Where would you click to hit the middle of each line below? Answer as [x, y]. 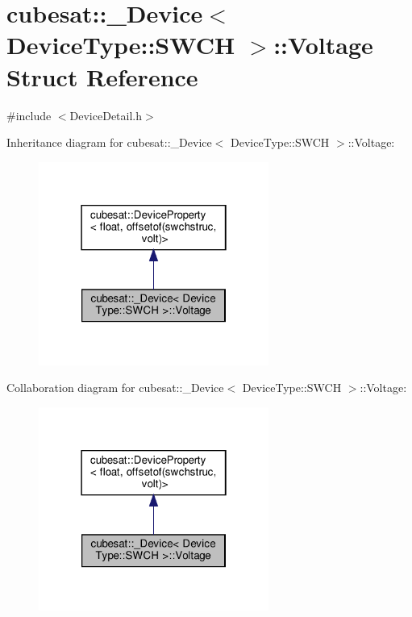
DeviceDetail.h [106, 115]
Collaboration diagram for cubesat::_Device [115, 388]
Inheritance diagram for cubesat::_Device [109, 142]
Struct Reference [102, 76]
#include [29, 115]
